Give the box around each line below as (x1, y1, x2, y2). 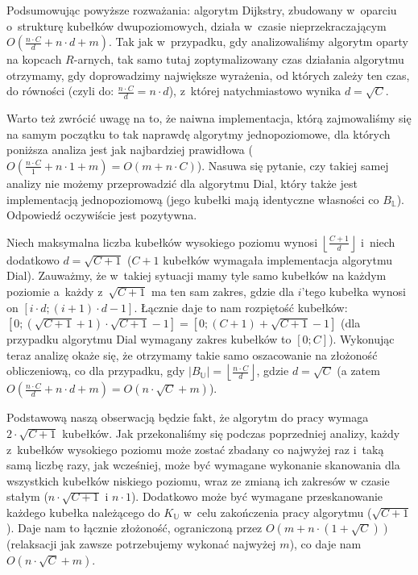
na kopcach (6, 51, 62, 68)
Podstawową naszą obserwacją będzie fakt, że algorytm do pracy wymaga (6, 409, 369, 426)
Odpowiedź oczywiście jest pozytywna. (6, 206, 197, 223)
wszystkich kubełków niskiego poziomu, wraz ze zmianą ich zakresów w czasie (6, 472, 390, 489)
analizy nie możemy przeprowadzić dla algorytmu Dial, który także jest (6, 174, 358, 191)
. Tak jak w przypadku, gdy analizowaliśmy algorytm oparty (108, 33, 408, 50)
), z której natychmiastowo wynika (168, 82, 341, 99)
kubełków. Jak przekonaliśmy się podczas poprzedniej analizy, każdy (62, 424, 400, 441)
